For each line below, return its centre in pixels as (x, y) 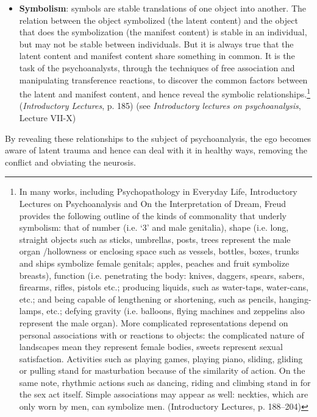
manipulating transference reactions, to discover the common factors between (163, 79)
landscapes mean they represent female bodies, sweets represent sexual (151, 347)
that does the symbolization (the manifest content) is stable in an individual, (163, 32)
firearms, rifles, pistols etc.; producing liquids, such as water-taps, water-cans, (164, 287)
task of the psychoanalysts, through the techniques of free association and (157, 67)
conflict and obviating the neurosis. (70, 162)
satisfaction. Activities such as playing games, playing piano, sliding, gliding (161, 358)
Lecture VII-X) (48, 117)
